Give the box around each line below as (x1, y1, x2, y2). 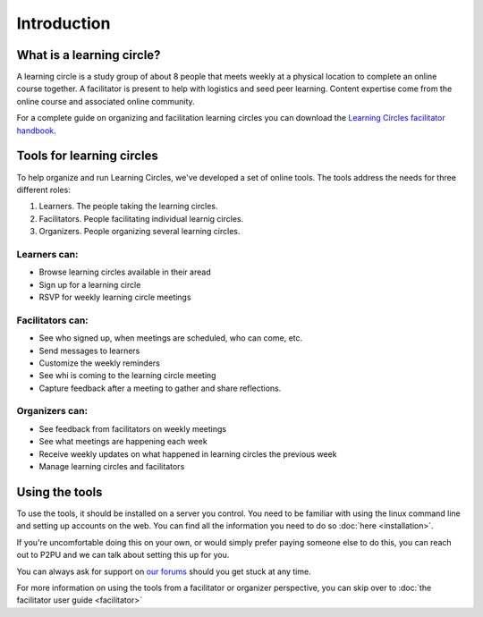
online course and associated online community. (16, 96, 196, 106)
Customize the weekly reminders (38, 358, 160, 368)
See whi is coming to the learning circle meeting (38, 370, 216, 381)
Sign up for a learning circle (38, 279, 141, 290)
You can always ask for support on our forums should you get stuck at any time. (16, 566, 312, 577)
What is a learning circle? (16, 47, 161, 63)
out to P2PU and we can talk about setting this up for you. (16, 550, 230, 561)
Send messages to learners (38, 345, 140, 356)
